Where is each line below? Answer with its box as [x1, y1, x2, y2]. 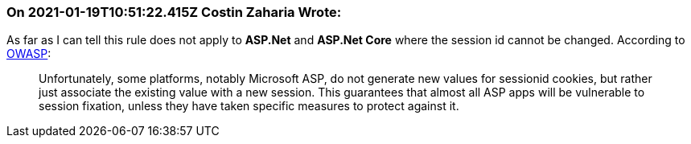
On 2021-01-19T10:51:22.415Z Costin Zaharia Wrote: [6, 4, 342, 20]
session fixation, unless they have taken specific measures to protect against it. [39, 99, 459, 113]
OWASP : [6, 47, 51, 61]
